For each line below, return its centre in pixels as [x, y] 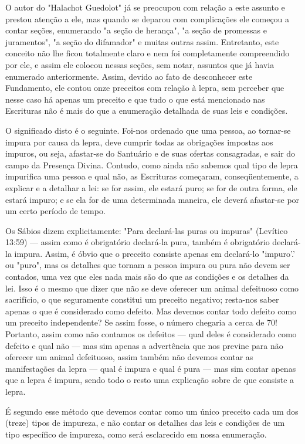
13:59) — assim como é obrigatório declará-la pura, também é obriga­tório [138, 242]
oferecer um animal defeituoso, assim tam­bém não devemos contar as [129, 357]
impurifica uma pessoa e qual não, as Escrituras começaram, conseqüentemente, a [152, 176]
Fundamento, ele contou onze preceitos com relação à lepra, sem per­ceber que [145, 88]
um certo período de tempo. [55, 211]
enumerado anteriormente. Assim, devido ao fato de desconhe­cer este [129, 76]
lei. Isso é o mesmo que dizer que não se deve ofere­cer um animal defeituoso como [152, 288]
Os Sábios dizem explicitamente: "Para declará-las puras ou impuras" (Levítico [147, 230]
